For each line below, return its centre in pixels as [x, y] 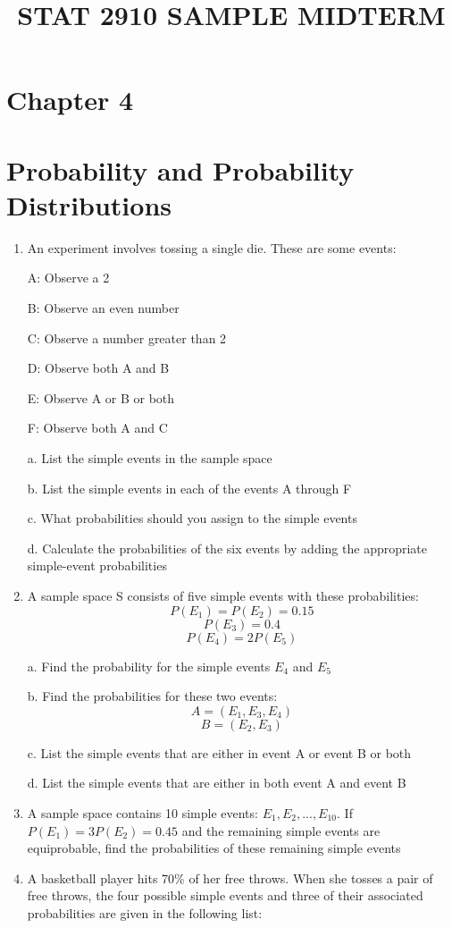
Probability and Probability [180, 169]
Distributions [89, 204]
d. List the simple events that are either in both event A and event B [217, 783]
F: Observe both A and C [97, 428]
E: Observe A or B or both [101, 397]
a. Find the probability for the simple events [149, 666]
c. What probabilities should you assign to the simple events [192, 518]
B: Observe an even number [103, 308]
